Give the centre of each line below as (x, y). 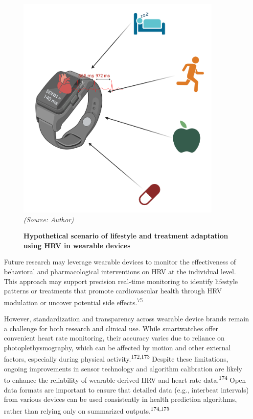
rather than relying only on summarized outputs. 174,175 (87, 410)
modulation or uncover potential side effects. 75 (73, 301)
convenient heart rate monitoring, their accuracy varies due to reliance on (114, 338)
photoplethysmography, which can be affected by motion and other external (117, 347)
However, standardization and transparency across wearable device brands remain (126, 319)
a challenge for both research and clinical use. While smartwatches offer (111, 328)
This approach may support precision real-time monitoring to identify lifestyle (121, 281)
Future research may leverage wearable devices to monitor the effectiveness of (120, 262)
